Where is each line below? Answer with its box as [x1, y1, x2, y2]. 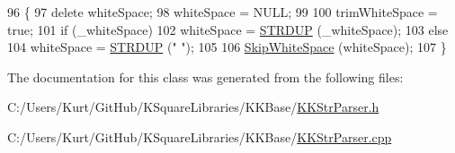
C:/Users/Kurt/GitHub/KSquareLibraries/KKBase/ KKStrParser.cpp [7, 127, 392, 146]
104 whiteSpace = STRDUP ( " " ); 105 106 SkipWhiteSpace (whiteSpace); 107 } [7, 38, 447, 56]
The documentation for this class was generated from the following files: [7, 67, 404, 86]
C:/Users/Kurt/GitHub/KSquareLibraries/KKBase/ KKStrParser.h [7, 98, 379, 116]
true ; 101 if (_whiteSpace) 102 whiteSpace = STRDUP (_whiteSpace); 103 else [7, 20, 449, 38]
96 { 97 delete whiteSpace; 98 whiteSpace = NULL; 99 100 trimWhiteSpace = [7, 3, 438, 21]
